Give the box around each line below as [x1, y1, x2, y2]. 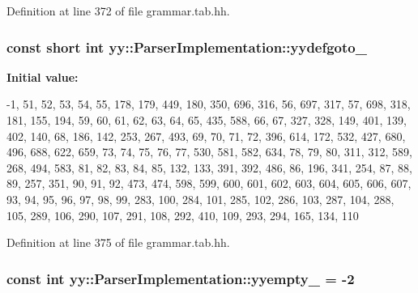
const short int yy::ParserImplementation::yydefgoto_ [6, 36, 367, 57]
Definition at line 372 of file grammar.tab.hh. [6, 2, 230, 19]
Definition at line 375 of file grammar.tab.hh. [6, 234, 230, 251]
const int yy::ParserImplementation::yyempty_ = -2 [6, 268, 355, 288]
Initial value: [6, 68, 79, 85]
